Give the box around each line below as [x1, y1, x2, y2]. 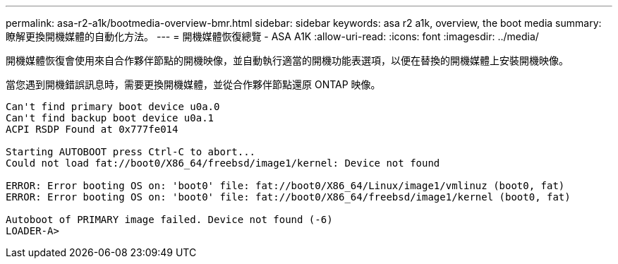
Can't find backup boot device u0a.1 [6, 112, 214, 124]
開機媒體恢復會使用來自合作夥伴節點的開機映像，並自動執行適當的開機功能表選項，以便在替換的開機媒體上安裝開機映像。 [6, 54, 569, 66]
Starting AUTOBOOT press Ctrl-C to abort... [6, 146, 256, 157]
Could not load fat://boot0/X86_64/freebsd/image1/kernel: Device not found [6, 157, 440, 169]
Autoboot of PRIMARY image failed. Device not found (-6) [6, 214, 333, 225]
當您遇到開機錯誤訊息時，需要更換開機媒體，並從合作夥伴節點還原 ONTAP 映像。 [6, 78, 381, 90]
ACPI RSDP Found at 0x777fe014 [6, 124, 178, 135]
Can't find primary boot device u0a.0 [6, 101, 220, 112]
